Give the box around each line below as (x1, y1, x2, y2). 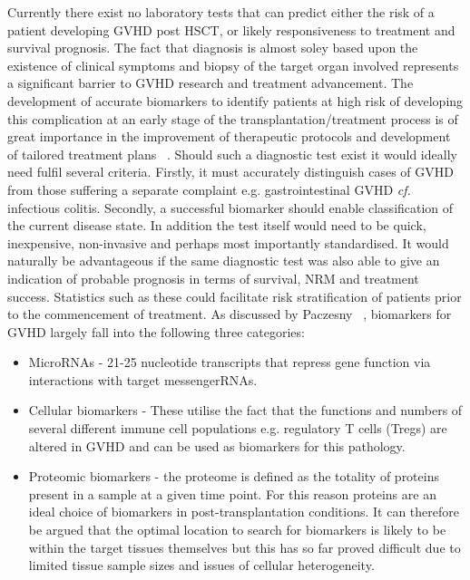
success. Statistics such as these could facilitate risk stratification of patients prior (7, 286, 462, 305)
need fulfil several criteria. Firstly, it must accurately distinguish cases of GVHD (7, 162, 454, 181)
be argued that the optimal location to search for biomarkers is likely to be (28, 520, 446, 539)
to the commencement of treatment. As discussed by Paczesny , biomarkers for (7, 304, 452, 324)
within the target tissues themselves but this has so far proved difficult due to (28, 537, 461, 556)
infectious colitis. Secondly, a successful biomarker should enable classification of (7, 198, 454, 217)
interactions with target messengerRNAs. (28, 370, 258, 389)
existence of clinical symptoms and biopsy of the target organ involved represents (7, 55, 459, 74)
